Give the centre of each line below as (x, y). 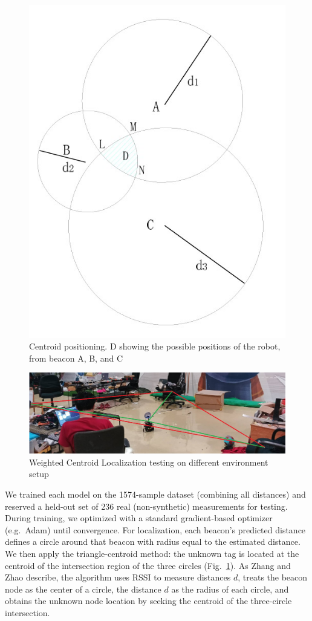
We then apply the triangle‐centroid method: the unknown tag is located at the (152, 553)
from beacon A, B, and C (76, 358)
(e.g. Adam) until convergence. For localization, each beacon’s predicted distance (155, 529)
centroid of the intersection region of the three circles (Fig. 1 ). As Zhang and (148, 565)
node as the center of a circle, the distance (83, 589)
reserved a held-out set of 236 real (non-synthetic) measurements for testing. (146, 506)
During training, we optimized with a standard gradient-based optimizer (139, 518)
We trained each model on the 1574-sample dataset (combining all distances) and (155, 494)
